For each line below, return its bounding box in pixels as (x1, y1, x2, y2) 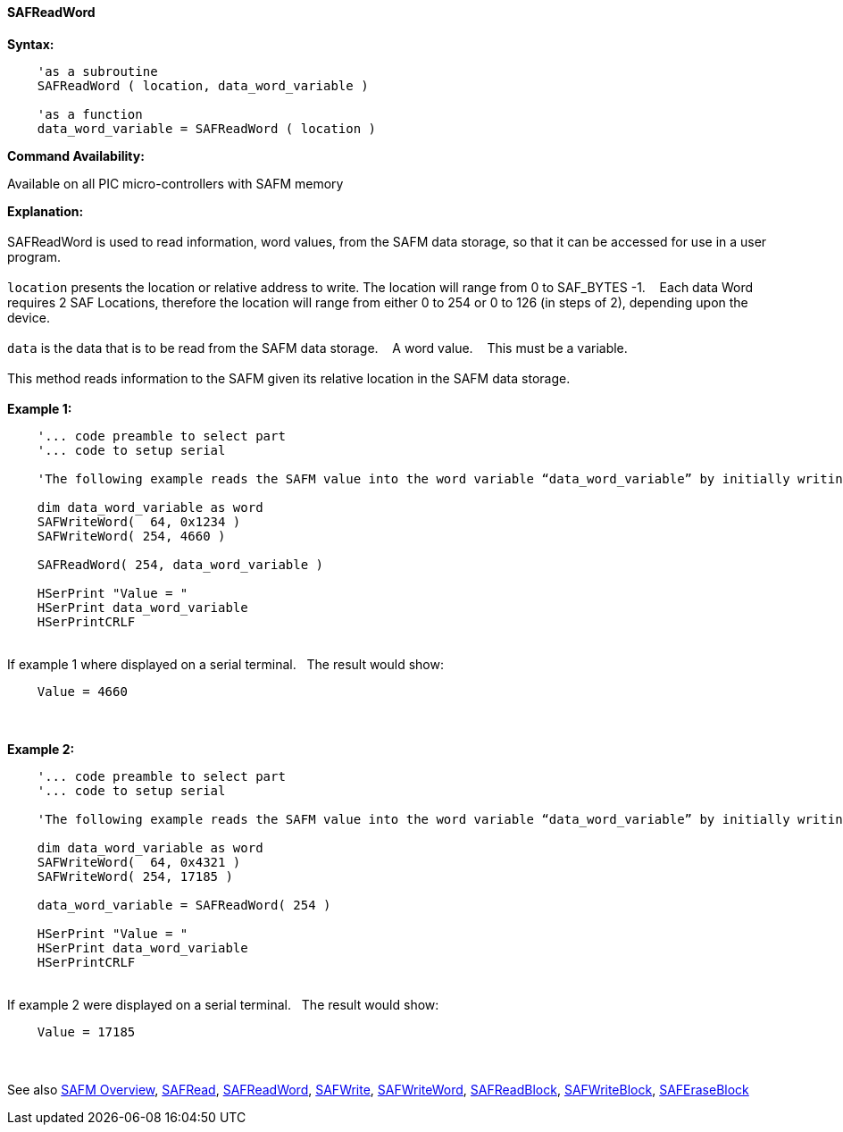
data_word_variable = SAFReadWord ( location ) (37, 121, 377, 136)
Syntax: (7, 36, 54, 52)
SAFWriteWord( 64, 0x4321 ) (37, 854, 241, 869)
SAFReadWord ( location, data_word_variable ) (37, 78, 369, 93)
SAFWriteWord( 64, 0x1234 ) (37, 514, 241, 529)
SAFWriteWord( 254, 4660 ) (37, 528, 226, 543)
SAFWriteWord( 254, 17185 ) (37, 868, 233, 884)
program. (7, 248, 62, 264)
